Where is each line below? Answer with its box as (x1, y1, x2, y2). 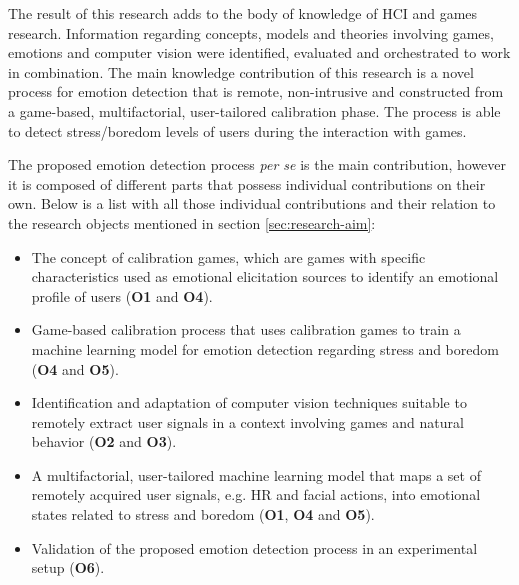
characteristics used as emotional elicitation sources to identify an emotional (31, 266, 499, 287)
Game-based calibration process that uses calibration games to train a (31, 319, 461, 340)
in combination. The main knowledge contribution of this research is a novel (8, 61, 474, 82)
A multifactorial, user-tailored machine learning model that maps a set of (31, 464, 481, 485)
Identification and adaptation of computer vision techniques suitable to (31, 392, 467, 413)
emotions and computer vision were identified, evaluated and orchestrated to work (8, 42, 511, 63)
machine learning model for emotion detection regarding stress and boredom (31, 338, 499, 359)
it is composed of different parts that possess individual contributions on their (8, 173, 486, 194)
